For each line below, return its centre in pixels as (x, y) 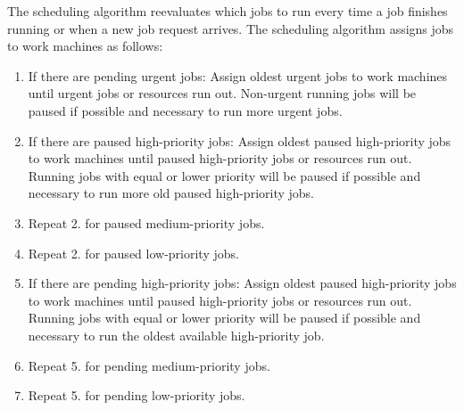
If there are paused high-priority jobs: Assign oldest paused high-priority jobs (240, 140)
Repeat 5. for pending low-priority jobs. (137, 395)
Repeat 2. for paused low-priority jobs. (133, 253)
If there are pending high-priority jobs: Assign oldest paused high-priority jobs (242, 283)
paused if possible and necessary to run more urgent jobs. (185, 110)
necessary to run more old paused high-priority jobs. (171, 193)
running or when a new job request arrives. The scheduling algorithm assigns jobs (231, 28)
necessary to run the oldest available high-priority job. (176, 335)
